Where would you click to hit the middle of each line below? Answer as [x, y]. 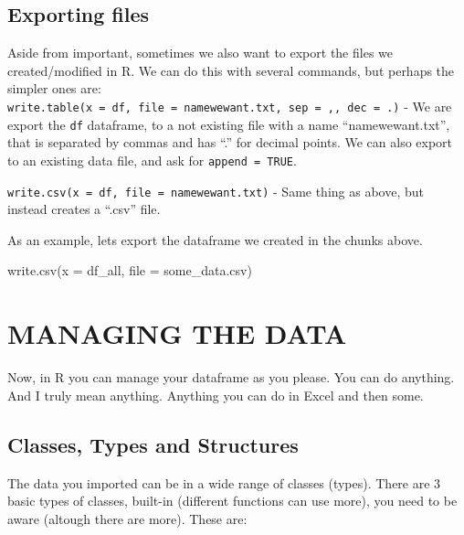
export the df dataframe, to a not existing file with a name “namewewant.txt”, [229, 124]
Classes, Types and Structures [153, 444]
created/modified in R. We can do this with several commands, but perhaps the [231, 70]
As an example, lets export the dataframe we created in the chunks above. [215, 239]
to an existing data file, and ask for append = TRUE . [152, 160]
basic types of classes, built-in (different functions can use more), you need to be [232, 501]
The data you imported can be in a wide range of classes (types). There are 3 [224, 482]
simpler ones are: [54, 88]
